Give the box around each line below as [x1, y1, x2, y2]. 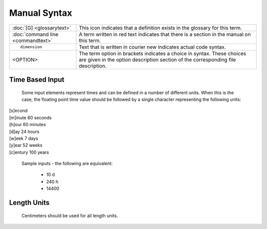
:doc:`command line [12, 31, 59, 38]
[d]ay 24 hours [9, 129, 40, 135]
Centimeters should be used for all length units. [21, 213, 118, 219]
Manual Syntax [9, 7, 73, 18]
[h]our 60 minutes [9, 122, 46, 128]
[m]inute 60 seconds [9, 114, 52, 121]
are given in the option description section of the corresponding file [79, 56, 236, 63]
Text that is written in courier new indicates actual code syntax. [79, 44, 226, 50]
